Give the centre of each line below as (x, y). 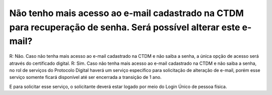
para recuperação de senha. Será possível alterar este (125, 27)
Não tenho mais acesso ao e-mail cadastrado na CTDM (127, 13)
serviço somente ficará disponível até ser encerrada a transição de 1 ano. (85, 77)
